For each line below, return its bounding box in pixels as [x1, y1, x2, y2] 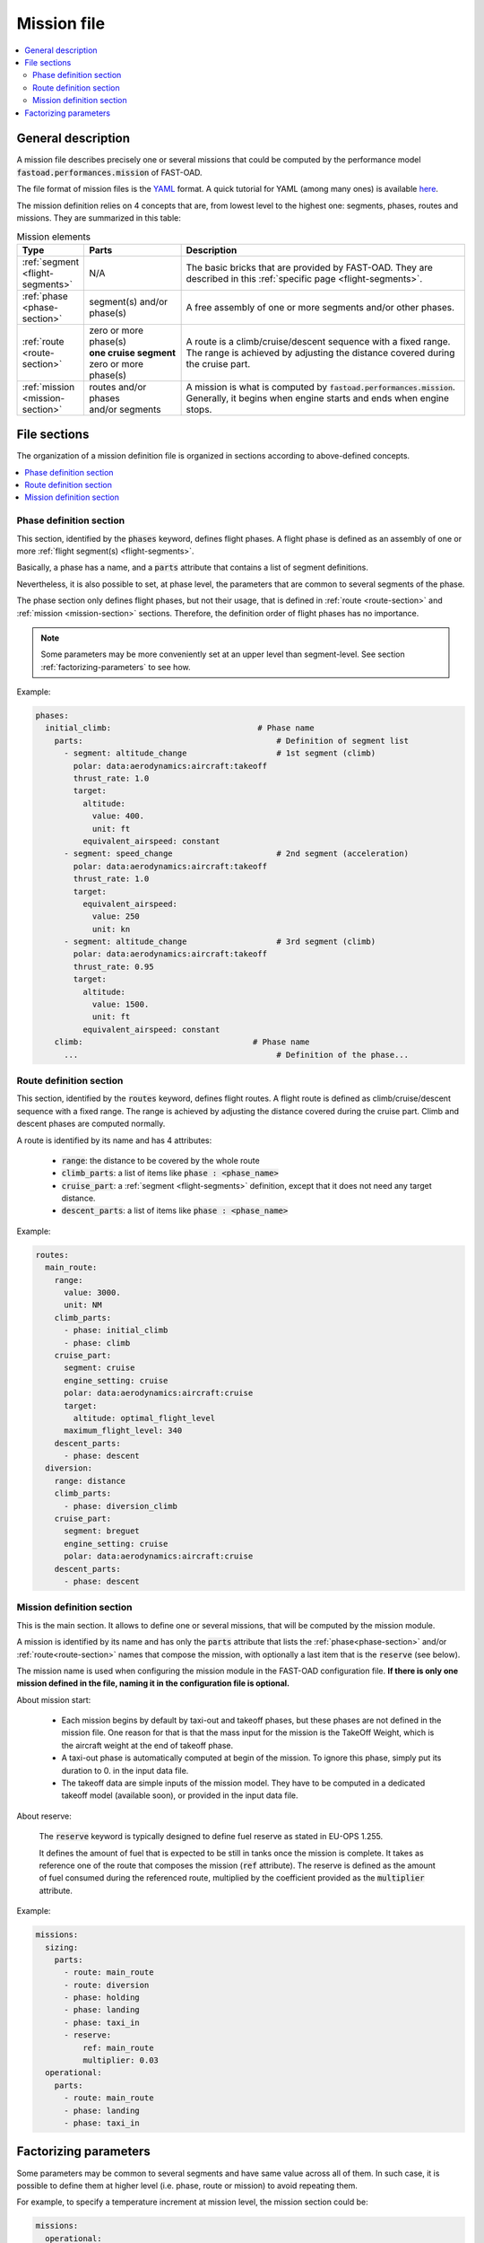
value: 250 [91, 912, 141, 921]
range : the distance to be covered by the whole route [61, 1155, 260, 1165]
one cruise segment [89, 346, 177, 359]
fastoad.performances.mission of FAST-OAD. [16, 167, 203, 178]
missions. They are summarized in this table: [16, 212, 181, 223]
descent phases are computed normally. [16, 1118, 166, 1130]
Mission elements [16, 230, 91, 242]
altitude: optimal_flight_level [73, 1413, 215, 1423]
